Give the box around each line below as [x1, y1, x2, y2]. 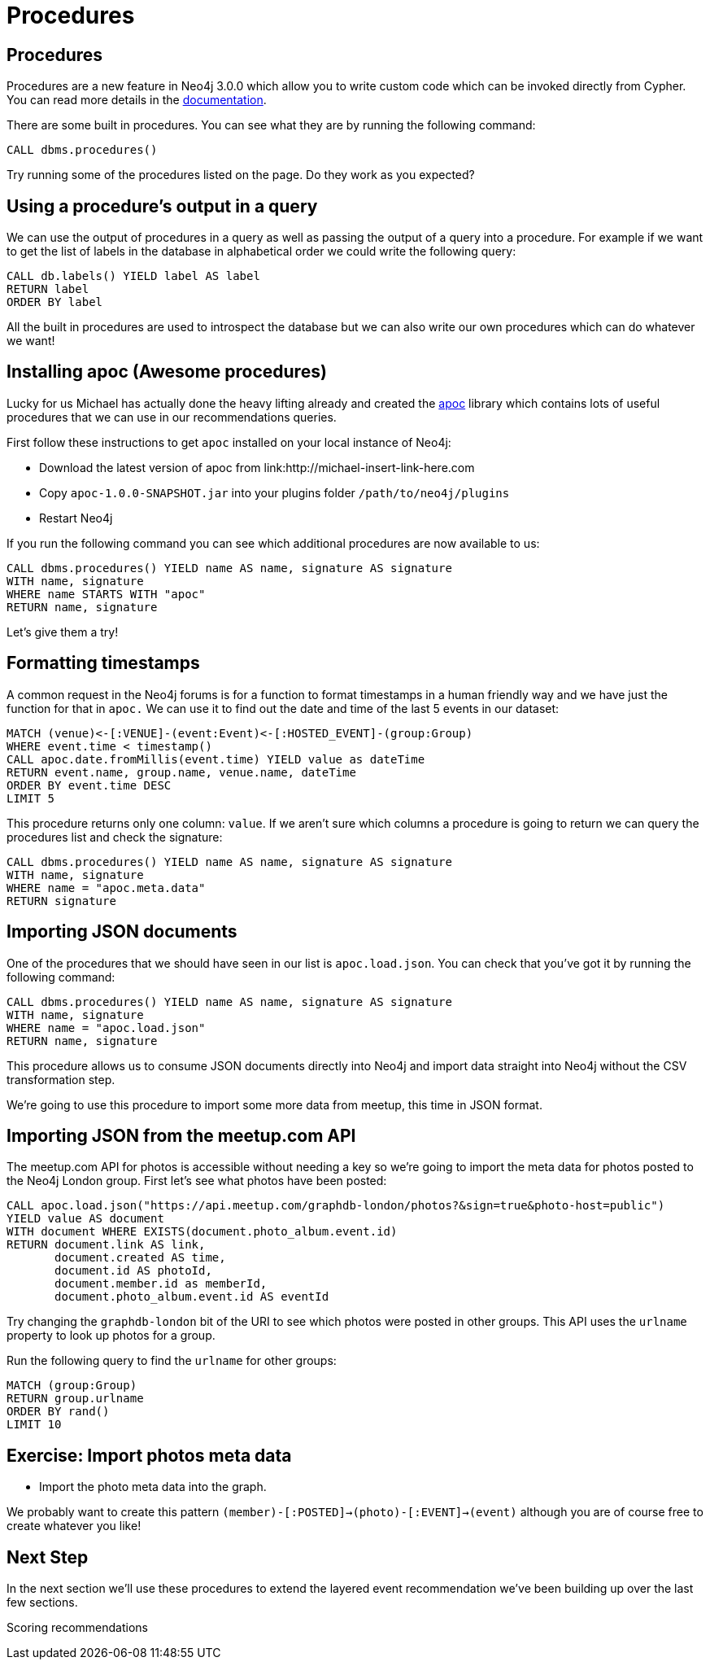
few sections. [7, 1595, 78, 1610]
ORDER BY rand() [7, 1405, 110, 1419]
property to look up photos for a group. [7, 1328, 216, 1343]
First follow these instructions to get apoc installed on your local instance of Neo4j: [7, 435, 451, 449]
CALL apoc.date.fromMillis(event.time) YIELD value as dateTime [7, 752, 425, 766]
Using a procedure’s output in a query [7, 195, 318, 216]
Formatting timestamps [7, 653, 200, 674]
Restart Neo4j [39, 510, 113, 525]
